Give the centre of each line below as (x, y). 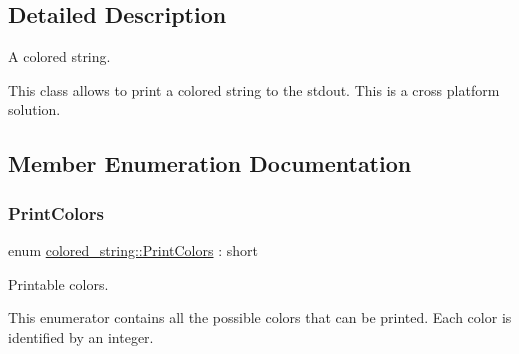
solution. (34, 109)
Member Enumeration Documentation (210, 163)
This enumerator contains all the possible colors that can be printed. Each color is (260, 317)
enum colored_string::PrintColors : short (133, 249)
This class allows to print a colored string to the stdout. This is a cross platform (254, 89)
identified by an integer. (81, 336)
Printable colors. (58, 283)
